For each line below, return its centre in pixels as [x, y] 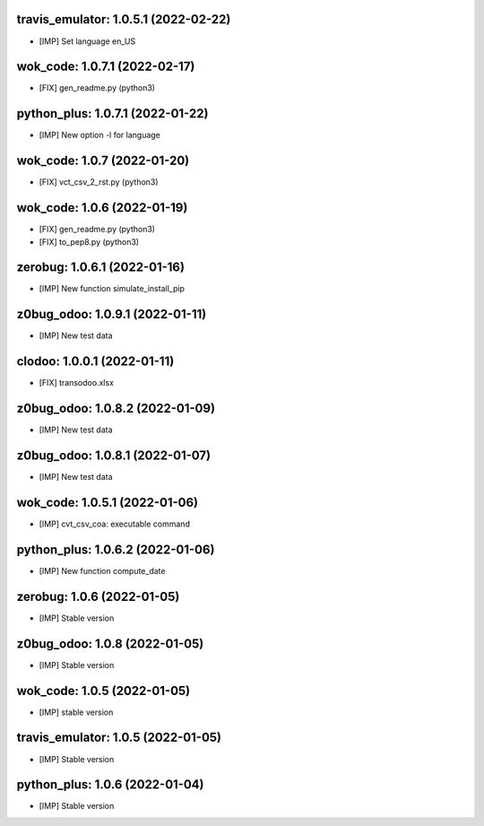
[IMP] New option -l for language [100, 135]
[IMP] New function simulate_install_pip [112, 289]
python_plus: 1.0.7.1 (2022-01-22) [112, 113]
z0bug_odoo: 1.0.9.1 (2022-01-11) [112, 314]
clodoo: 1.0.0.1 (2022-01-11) [95, 362]
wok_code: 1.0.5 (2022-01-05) [104, 691]
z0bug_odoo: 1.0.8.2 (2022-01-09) [116, 409]
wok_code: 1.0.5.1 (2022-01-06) [108, 502]
